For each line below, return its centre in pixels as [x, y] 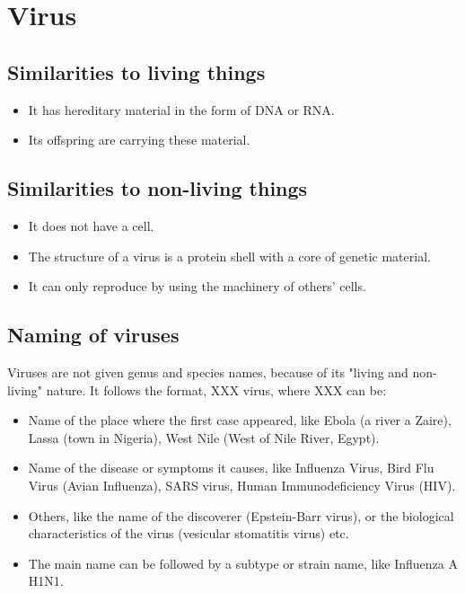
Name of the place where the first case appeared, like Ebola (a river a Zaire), [240, 420]
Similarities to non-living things [158, 188]
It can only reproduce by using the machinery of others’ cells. [197, 286]
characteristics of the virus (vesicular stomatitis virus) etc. [189, 533]
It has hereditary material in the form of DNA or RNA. [181, 109]
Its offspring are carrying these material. [139, 140]
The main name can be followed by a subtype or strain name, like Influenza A [243, 563]
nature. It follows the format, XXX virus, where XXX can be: [216, 389]
